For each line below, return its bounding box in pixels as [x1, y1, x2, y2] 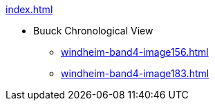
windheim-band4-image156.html [61, 46, 209, 58]
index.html [6, 3, 53, 15]
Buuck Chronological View [33, 25, 153, 36]
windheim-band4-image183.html [61, 67, 209, 79]
